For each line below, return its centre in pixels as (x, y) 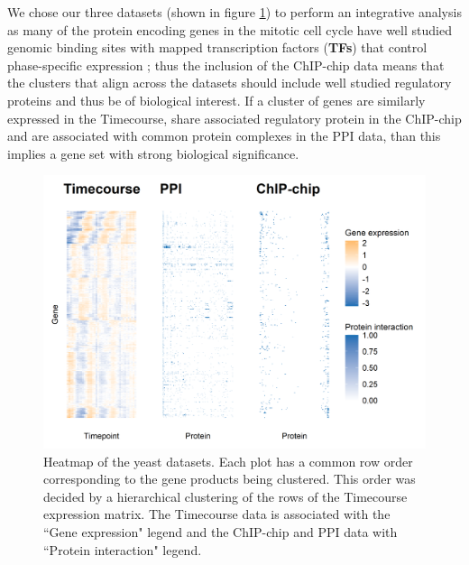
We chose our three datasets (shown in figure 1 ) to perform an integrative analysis (234, 12)
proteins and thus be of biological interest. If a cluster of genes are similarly (216, 100)
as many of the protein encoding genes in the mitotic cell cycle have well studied (230, 29)
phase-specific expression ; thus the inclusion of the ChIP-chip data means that (226, 65)
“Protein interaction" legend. (123, 549)
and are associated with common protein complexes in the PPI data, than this (224, 136)
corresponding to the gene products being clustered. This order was (230, 479)
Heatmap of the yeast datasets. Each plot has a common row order (228, 461)
